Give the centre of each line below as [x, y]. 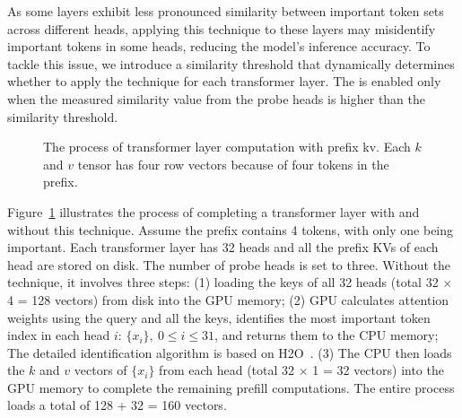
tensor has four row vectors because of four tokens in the [233, 164]
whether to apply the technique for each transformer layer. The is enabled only [224, 81]
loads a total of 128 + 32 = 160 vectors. [117, 405]
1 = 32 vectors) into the [378, 370]
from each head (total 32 [227, 370]
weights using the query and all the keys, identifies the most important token [219, 317]
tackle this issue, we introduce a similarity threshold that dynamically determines [231, 63]
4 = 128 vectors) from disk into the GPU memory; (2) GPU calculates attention [228, 299]
